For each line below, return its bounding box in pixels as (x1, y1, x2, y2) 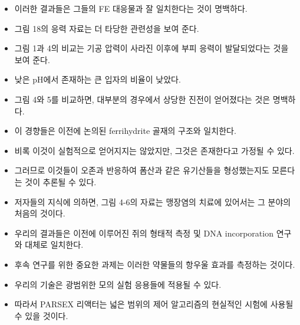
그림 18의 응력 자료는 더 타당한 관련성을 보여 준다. (14, 22, 199, 34)
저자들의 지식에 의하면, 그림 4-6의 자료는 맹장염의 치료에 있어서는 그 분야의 (14, 195, 291, 208)
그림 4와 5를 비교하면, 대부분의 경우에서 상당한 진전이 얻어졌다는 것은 (14, 93, 271, 105)
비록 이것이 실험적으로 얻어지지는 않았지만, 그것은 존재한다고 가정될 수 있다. (14, 144, 295, 156)
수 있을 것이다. (14, 309, 68, 321)
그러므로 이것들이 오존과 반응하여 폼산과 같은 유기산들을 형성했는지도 (14, 164, 269, 176)
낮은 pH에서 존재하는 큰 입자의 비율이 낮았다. (14, 73, 181, 86)
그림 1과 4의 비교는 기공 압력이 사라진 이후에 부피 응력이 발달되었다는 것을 (14, 42, 289, 54)
